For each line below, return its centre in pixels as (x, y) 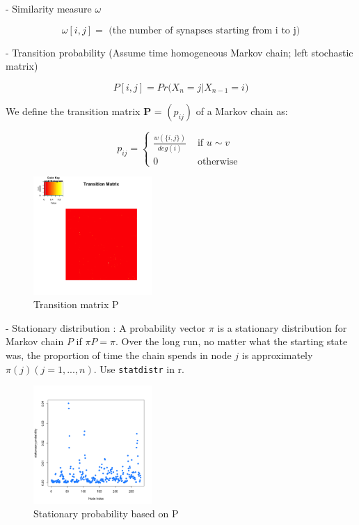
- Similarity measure (49, 8)
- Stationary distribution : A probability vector (106, 327)
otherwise (217, 161)
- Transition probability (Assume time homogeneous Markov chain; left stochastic (179, 52)
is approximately (277, 355)
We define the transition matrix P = (84, 111)
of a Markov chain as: (242, 111)
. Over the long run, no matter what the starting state (232, 341)
